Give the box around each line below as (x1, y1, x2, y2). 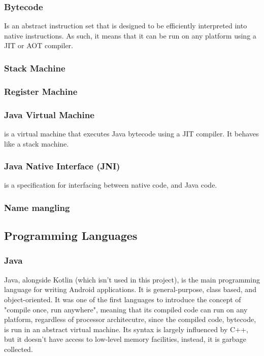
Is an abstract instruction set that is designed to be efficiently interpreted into (4, 20, 247, 31)
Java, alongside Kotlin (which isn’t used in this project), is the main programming (4, 274, 260, 284)
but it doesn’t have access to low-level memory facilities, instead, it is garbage (4, 334, 246, 344)
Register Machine (4, 85, 78, 97)
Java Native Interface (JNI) (4, 160, 120, 172)
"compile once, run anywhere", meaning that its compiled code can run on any (4, 304, 248, 314)
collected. (4, 343, 33, 354)
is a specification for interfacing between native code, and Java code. (4, 180, 217, 190)
